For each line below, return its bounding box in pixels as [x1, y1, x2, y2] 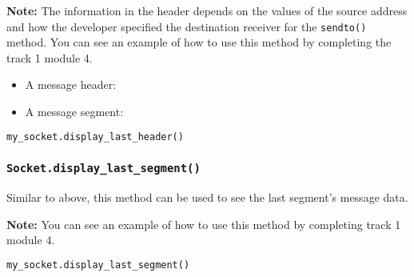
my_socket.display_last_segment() [6, 259, 190, 271]
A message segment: [25, 103, 124, 120]
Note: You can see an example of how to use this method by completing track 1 [6, 215, 401, 232]
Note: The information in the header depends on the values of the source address [6, 2, 408, 18]
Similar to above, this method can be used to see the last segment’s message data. [6, 189, 408, 206]
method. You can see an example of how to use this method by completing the [6, 34, 392, 50]
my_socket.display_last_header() [6, 130, 184, 143]
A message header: [25, 76, 117, 93]
